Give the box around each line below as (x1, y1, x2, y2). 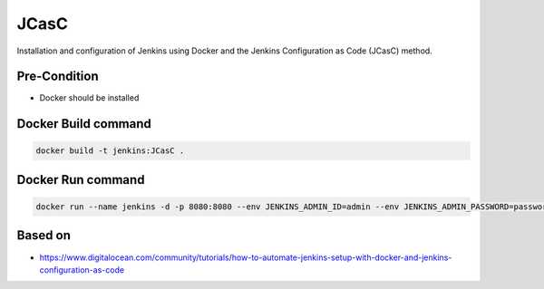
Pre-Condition (16, 69, 99, 84)
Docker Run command (16, 172, 145, 188)
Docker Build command (16, 116, 151, 131)
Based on (16, 227, 72, 244)
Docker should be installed (39, 92, 140, 103)
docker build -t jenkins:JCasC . (35, 146, 185, 156)
